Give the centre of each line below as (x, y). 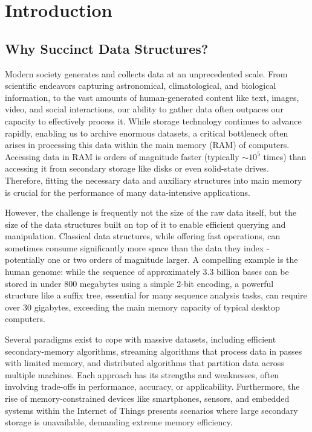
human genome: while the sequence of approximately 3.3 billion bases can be (147, 272)
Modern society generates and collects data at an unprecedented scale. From (146, 73)
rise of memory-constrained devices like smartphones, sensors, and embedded (147, 398)
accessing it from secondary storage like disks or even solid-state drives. (137, 168)
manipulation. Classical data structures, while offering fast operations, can (143, 236)
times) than (285, 156)
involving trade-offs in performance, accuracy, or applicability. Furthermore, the (152, 386)
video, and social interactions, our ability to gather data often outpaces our (144, 109)
